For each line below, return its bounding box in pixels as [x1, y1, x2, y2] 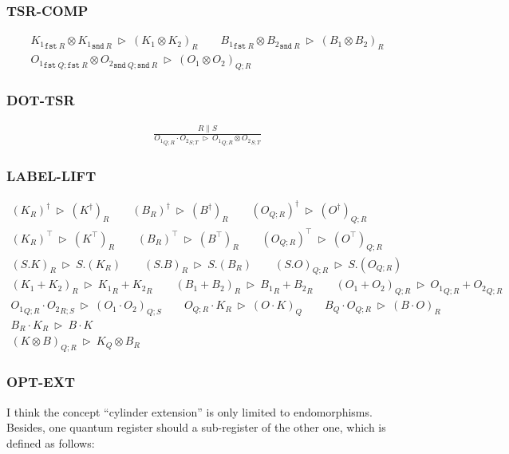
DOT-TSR [6, 89, 75, 109]
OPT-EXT [6, 372, 76, 392]
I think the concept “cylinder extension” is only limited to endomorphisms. [6, 403, 373, 420]
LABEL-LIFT [6, 165, 97, 185]
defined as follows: [6, 434, 95, 451]
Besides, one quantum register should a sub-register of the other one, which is [6, 419, 386, 436]
